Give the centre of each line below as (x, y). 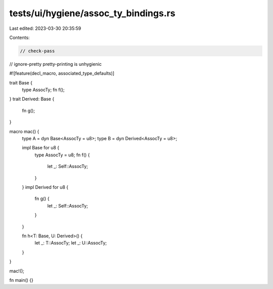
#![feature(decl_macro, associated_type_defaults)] (62, 73)
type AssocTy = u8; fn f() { (62, 155)
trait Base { (21, 82)
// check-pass (37, 51)
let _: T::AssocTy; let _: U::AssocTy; (71, 243)
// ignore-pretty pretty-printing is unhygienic (56, 64)
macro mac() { (24, 131)
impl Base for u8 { (41, 148)
